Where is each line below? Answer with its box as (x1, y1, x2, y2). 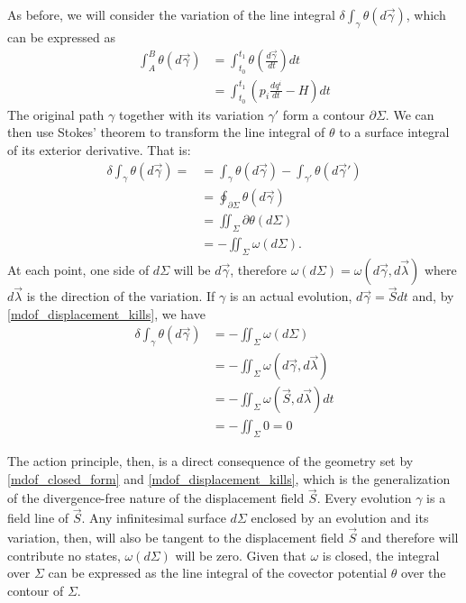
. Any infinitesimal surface (81, 508, 226, 527)
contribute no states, (7, 545, 121, 564)
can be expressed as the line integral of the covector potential (48, 563, 388, 582)
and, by (412, 287, 454, 306)
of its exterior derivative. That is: (7, 141, 191, 160)
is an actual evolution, (229, 287, 352, 306)
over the (401, 563, 446, 582)
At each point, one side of (7, 260, 150, 279)
